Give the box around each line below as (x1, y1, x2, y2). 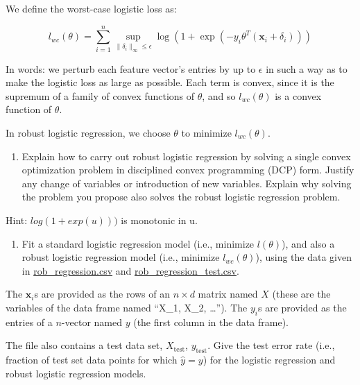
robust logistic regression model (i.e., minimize (22, 250, 220, 264)
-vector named (61, 314, 122, 329)
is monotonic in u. (121, 212, 198, 227)
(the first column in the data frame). (133, 314, 289, 329)
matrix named (198, 286, 258, 301)
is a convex (275, 88, 322, 103)
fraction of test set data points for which (6, 352, 178, 367)
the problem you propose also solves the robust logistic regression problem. (22, 189, 341, 204)
